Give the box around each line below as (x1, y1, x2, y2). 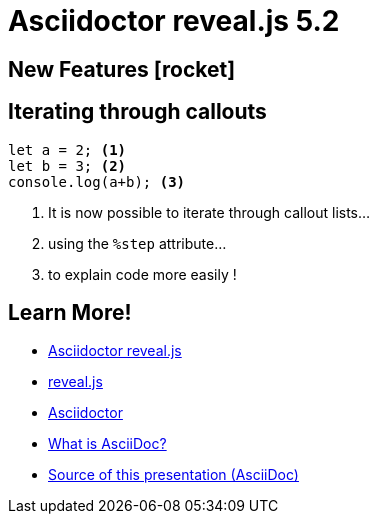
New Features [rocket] (8, 56, 236, 82)
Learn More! (8, 300, 132, 326)
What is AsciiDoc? (48, 435, 167, 453)
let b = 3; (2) (8, 157, 127, 174)
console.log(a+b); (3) (8, 173, 186, 190)
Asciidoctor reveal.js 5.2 (8, 4, 340, 38)
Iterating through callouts (8, 99, 267, 125)
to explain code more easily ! (48, 265, 237, 283)
